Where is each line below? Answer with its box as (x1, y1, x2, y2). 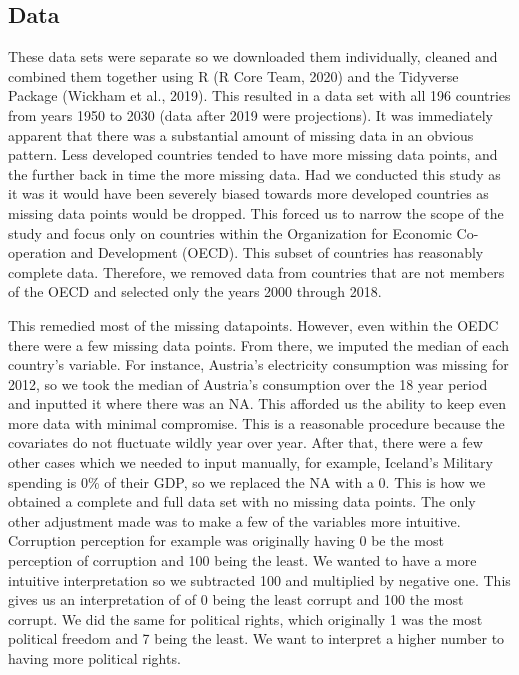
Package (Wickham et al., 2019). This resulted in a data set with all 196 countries (8, 85, 511, 106)
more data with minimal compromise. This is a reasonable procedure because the (8, 412, 505, 433)
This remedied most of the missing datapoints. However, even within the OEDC (8, 314, 499, 335)
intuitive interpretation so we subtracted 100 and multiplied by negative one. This (8, 569, 511, 590)
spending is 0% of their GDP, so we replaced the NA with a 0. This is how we (8, 471, 486, 492)
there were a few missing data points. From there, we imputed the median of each (8, 334, 510, 355)
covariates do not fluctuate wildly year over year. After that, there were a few (8, 432, 483, 453)
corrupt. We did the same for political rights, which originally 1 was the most (8, 608, 483, 629)
